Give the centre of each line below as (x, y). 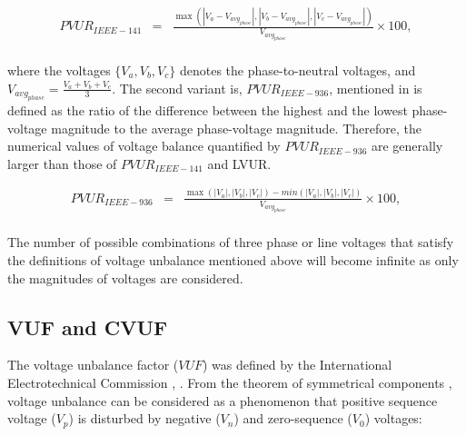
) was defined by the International (297, 365)
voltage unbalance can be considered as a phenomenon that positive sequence (223, 400)
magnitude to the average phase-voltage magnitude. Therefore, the (236, 128)
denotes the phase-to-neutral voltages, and (297, 70)
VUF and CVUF (88, 327)
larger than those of (62, 163)
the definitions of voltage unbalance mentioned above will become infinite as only (233, 260)
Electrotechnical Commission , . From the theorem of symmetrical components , (230, 383)
